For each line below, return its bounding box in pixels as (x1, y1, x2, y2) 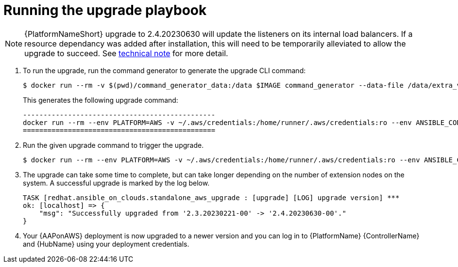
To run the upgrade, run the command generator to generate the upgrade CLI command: (23, 66, 306, 75)
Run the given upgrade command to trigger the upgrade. (23, 141, 204, 149)
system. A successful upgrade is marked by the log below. (23, 178, 210, 187)
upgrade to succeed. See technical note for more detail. (24, 48, 228, 58)
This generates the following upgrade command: (23, 95, 178, 104)
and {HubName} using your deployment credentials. (23, 239, 189, 248)
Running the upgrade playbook (3, 2, 207, 18)
